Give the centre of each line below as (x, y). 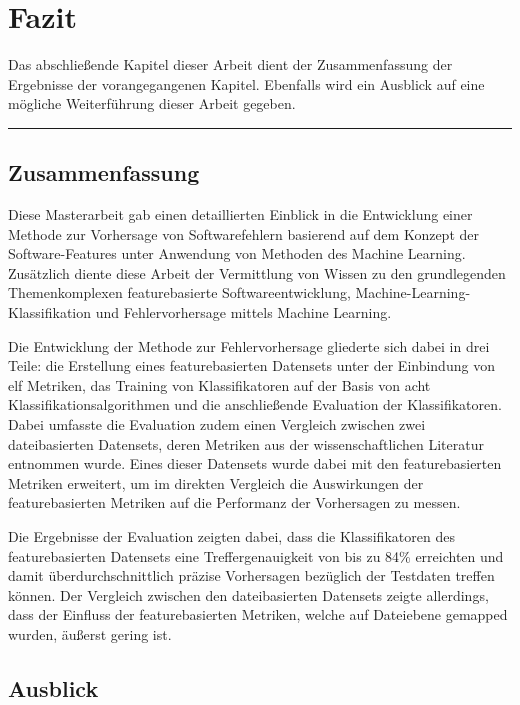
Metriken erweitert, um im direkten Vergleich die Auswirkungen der (216, 482)
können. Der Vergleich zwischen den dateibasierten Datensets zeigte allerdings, (248, 594)
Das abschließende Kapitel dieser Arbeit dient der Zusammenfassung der (230, 64)
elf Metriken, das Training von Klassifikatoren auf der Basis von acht (219, 384)
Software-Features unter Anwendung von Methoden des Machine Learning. (237, 253)
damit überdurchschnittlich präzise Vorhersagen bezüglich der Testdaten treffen (251, 575)
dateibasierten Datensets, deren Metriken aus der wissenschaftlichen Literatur (246, 443)
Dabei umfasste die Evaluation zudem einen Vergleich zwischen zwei (217, 424)
